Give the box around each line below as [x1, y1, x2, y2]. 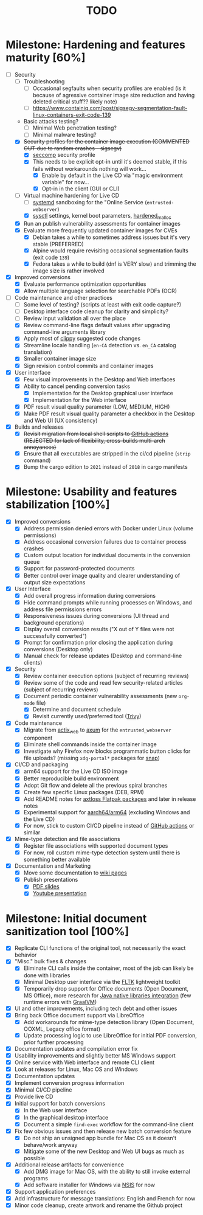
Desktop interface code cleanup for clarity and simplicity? [23, 308, 169, 315]
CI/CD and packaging [14, 761, 69, 768]
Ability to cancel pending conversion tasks [23, 382, 130, 390]
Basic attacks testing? [23, 118, 79, 125]
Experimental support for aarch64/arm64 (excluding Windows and [23, 808, 190, 815]
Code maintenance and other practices [14, 294, 113, 302]
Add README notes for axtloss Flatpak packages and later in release [23, 795, 196, 803]
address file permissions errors [23, 606, 102, 613]
